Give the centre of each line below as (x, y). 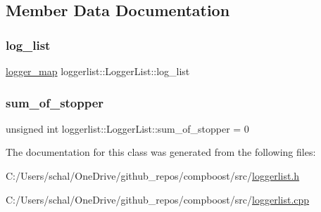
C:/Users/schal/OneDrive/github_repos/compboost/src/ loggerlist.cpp (158, 199)
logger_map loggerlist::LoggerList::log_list (98, 71)
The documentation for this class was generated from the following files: (161, 152)
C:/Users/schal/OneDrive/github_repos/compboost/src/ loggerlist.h (153, 175)
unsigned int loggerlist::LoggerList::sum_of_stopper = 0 (127, 128)
